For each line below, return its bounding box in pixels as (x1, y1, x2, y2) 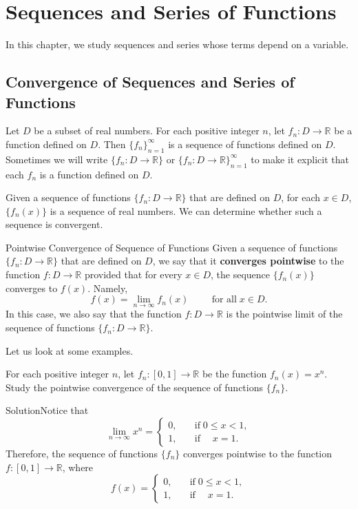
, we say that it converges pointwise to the (152, 253, 344, 268)
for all (211, 295, 237, 305)
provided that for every (84, 267, 182, 282)
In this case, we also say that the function (6, 307, 182, 321)
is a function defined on (39, 167, 139, 181)
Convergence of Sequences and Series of (6, 71, 295, 92)
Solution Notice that (6, 403, 89, 417)
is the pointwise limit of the (226, 307, 343, 321)
